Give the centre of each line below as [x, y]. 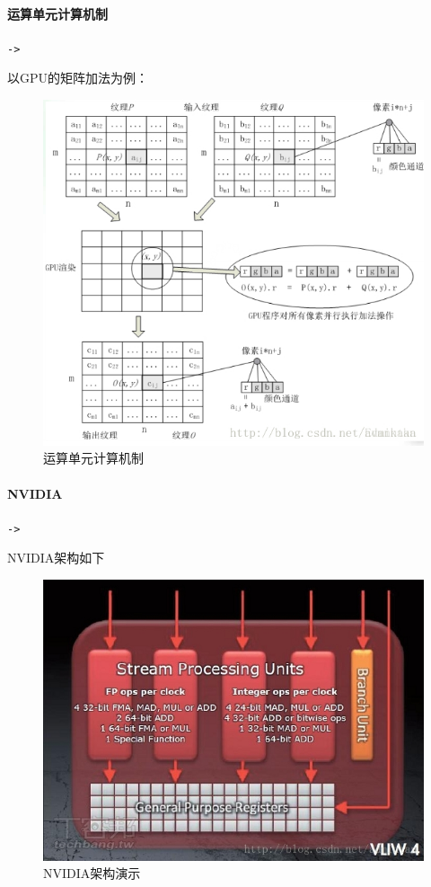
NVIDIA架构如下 [56, 558]
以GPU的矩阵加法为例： [78, 78]
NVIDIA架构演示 [92, 873]
